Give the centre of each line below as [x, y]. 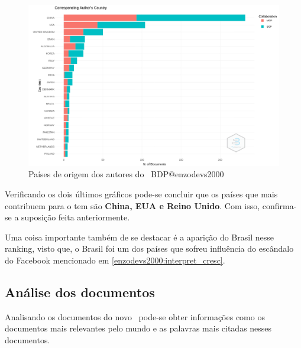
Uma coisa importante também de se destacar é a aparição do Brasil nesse [139, 237]
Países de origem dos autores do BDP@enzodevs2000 [126, 174]
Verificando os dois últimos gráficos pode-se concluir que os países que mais [141, 194]
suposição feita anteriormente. [76, 217]
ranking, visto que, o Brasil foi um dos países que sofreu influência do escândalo [149, 248]
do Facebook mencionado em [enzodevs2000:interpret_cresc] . [115, 260]
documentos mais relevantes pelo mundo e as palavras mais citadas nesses [138, 328]
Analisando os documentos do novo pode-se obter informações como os [135, 316]
